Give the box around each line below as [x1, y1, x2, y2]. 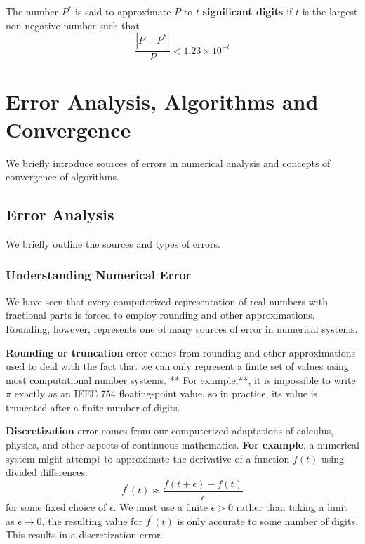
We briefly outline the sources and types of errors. [6, 236, 220, 251]
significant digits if [202, 4, 293, 18]
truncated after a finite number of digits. [6, 399, 180, 414]
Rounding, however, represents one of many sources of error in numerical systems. [6, 321, 358, 336]
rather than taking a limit [236, 499, 347, 514]
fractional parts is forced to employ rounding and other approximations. [6, 307, 315, 322]
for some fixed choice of [6, 499, 107, 514]
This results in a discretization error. [6, 527, 164, 542]
